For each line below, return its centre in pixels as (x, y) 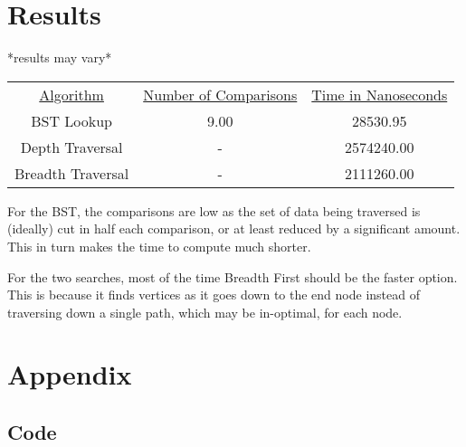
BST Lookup (72, 120)
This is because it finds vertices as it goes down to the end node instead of (214, 295)
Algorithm (71, 94)
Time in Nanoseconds (380, 94)
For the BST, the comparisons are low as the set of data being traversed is (214, 210)
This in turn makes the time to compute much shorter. (159, 246)
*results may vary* (60, 57)
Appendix (70, 374)
